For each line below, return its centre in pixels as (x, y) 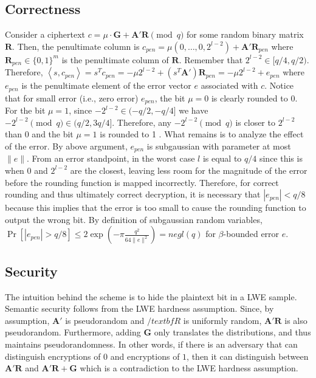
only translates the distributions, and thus (232, 332)
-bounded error (251, 234)
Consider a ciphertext (45, 34)
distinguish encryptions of (53, 356)
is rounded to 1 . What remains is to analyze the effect (202, 134)
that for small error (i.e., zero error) (72, 98)
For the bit (25, 110)
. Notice (279, 85)
